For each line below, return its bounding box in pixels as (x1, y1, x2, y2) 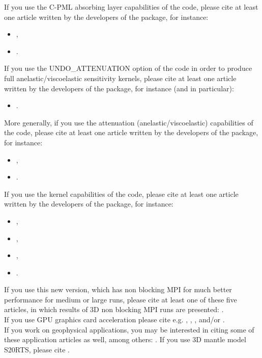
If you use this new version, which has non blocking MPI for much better (4, 284, 232, 295)
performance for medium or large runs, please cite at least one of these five (4, 294, 237, 304)
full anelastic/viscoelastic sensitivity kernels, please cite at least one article (4, 72, 237, 83)
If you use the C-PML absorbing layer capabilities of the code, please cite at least (4, 2, 258, 12)
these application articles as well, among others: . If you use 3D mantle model (4, 334, 246, 345)
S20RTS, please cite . (4, 344, 70, 354)
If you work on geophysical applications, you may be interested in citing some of (4, 324, 254, 335)
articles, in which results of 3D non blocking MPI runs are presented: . (4, 304, 224, 315)
